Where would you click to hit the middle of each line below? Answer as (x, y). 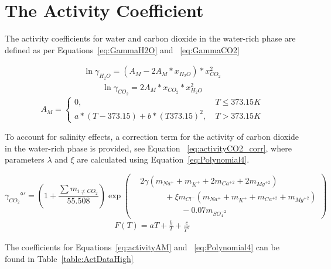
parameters (25, 159)
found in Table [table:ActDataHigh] (69, 259)
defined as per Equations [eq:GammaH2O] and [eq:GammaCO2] (122, 49)
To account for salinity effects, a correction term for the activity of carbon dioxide (152, 136)
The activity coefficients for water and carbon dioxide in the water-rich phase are (150, 38)
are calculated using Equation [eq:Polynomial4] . (163, 159)
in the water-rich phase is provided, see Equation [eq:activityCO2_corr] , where (148, 148)
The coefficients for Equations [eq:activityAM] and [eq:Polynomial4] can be (142, 247)
